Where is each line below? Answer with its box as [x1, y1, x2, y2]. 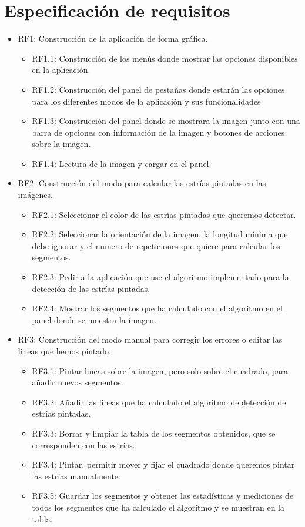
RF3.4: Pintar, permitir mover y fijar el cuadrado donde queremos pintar [32, 458, 295, 471]
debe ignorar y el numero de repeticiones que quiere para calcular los [32, 239, 280, 251]
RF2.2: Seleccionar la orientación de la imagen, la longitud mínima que [32, 228, 288, 240]
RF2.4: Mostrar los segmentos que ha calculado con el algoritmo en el [32, 302, 283, 314]
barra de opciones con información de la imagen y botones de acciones [32, 126, 285, 138]
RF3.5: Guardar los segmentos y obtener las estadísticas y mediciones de [32, 489, 294, 502]
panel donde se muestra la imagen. [32, 313, 156, 325]
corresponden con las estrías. [32, 438, 135, 451]
